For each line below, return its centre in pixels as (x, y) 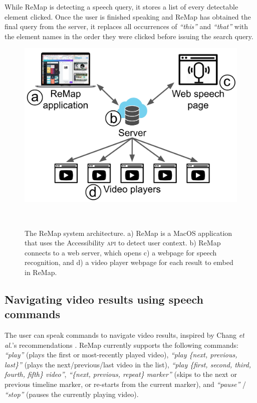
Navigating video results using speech (104, 299)
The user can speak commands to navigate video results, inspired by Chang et (124, 335)
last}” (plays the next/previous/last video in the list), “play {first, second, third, (128, 364)
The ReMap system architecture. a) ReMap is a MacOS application (128, 233)
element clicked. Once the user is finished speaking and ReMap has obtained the (128, 16)
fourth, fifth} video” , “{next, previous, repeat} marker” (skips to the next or (121, 374)
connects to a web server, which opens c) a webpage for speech (121, 252)
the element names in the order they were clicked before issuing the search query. (129, 36)
